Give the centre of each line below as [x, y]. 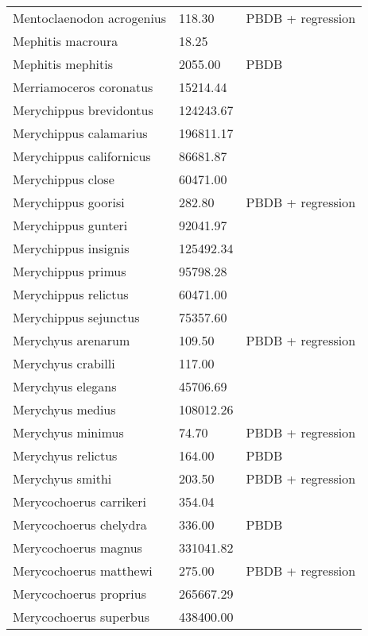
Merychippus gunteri [70, 225]
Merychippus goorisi [69, 202]
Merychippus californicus [82, 156]
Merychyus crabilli [64, 363]
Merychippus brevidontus [83, 110]
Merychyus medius [64, 409]
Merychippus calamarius [80, 133]
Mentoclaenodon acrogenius [90, 18]
